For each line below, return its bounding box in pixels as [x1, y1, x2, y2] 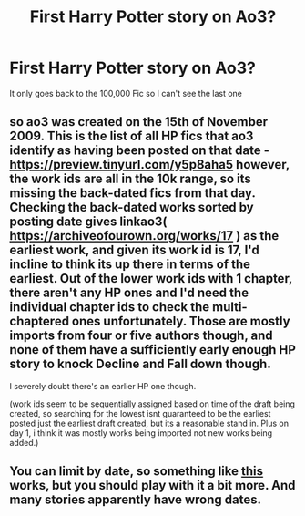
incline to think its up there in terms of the [9, 257, 251, 273]
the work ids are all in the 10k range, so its [9, 171, 252, 187]
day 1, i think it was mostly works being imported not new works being [9, 427, 273, 439]
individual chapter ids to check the [9, 299, 210, 315]
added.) [9, 437, 39, 448]
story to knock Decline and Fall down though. [9, 356, 271, 372]
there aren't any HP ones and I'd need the [9, 285, 249, 301]
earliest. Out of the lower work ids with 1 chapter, [9, 271, 293, 286]
